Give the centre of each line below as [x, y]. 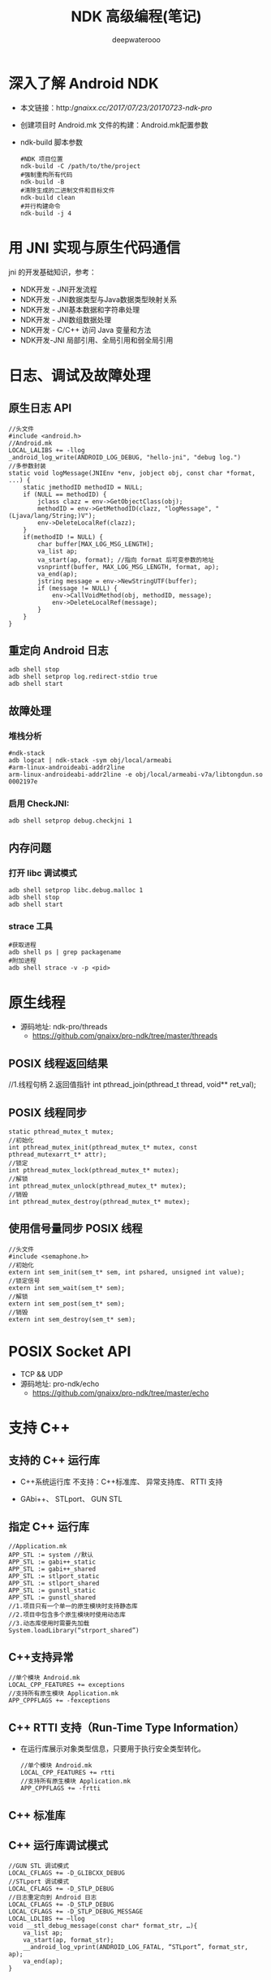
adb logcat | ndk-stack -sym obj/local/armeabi [90, 761]
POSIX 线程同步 [47, 1113]
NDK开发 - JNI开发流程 [58, 289]
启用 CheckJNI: [39, 804]
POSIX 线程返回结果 [58, 1063]
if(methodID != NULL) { [63, 537]
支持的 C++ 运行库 [54, 1461]
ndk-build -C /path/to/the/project [80, 166]
